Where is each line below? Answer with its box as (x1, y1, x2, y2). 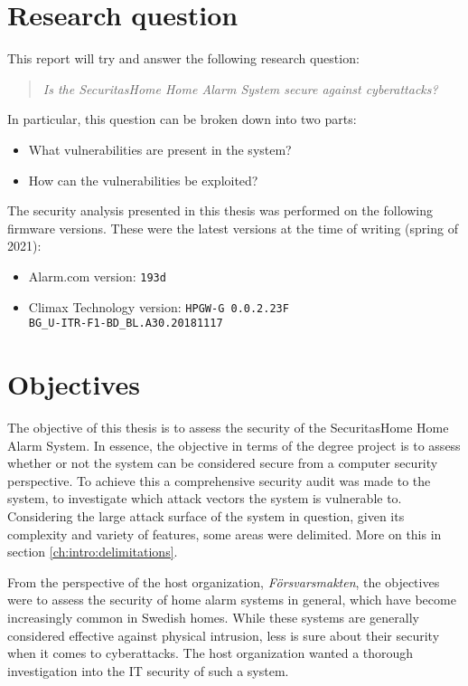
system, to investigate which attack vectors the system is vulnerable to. (7, 489, 402, 508)
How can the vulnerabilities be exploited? (28, 170, 258, 189)
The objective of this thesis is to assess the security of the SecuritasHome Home (7, 417, 449, 436)
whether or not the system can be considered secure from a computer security (7, 453, 438, 472)
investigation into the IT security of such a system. (7, 661, 289, 680)
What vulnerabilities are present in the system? (28, 139, 292, 158)
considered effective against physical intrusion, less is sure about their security (7, 625, 440, 644)
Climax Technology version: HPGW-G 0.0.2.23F (28, 297, 289, 316)
